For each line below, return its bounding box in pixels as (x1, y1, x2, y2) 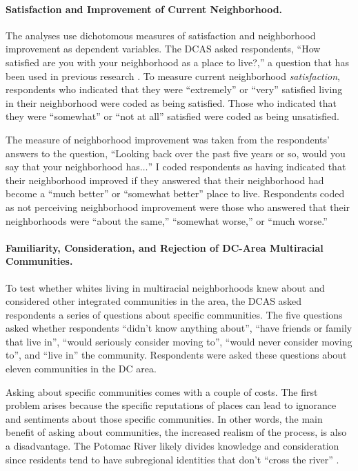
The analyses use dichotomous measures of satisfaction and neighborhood (6, 28, 316, 42)
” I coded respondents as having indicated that (148, 159, 346, 174)
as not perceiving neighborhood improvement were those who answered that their (6, 199, 350, 214)
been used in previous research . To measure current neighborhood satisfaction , (6, 68, 340, 83)
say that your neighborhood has (6, 159, 140, 174)
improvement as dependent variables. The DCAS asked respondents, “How (6, 41, 321, 56)
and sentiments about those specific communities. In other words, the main (6, 411, 323, 425)
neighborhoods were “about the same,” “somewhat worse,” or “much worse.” (6, 213, 328, 228)
